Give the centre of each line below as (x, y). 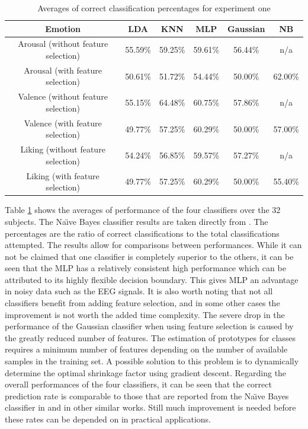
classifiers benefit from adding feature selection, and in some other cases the (142, 303)
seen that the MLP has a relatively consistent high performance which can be (145, 268)
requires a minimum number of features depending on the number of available (146, 349)
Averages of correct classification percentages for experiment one (154, 8)
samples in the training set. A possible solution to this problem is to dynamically (152, 361)
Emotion (63, 28)
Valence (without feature (63, 96)
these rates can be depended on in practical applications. (108, 419)
